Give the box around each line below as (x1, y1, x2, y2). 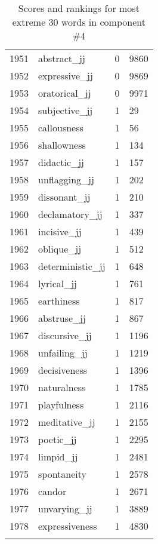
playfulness (38, 398, 84, 411)
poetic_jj (38, 432, 77, 446)
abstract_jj (38, 51, 85, 65)
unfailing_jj (38, 346, 88, 359)
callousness (38, 121, 83, 134)
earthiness (38, 294, 80, 308)
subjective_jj (38, 103, 93, 117)
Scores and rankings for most (18, 1, 140, 15)
